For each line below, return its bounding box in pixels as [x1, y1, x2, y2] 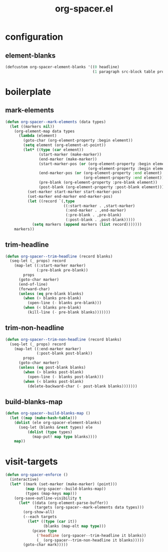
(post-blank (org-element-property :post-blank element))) [38, 185, 164, 190]
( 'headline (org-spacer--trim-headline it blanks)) [36, 533, 146, 538]
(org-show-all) [23, 510, 55, 515]
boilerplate [5, 86, 51, 97]
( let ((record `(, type [27, 199, 75, 204]
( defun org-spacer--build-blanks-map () [5, 411, 91, 416]
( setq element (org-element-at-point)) [23, 143, 106, 148]
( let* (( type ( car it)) [27, 519, 77, 524]
